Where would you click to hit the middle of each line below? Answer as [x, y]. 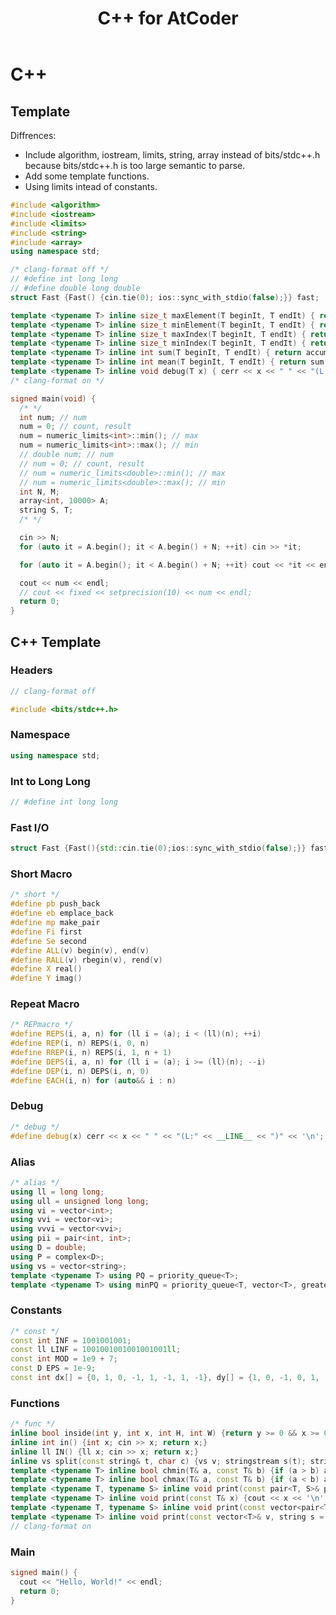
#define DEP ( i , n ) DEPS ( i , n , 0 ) [80, 1071]
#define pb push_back [55, 904]
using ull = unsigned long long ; [80, 1201]
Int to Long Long [50, 781]
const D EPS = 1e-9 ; [53, 1368]
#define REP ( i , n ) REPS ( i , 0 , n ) [80, 1043]
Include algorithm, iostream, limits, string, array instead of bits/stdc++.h [172, 155]
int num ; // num [53, 417]
